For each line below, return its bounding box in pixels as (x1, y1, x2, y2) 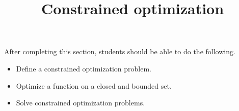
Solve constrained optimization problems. (16, 97, 145, 108)
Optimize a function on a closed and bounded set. (16, 80, 172, 91)
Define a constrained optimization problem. (16, 63, 151, 73)
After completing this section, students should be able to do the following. (4, 46, 235, 57)
